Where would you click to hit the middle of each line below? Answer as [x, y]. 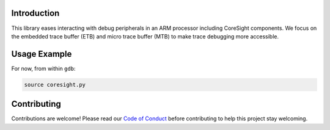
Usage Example [42, 54]
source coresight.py [55, 85]
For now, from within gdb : [43, 68]
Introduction [35, 13]
